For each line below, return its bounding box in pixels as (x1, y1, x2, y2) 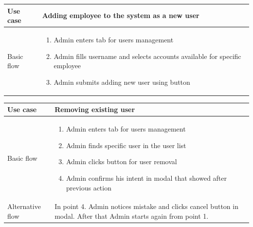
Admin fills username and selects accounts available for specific (54, 51, 241, 61)
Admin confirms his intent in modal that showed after (66, 172, 227, 183)
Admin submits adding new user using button (54, 76, 190, 87)
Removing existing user (54, 104, 135, 114)
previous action (66, 182, 111, 192)
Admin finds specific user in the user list (66, 140, 186, 150)
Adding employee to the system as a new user (42, 10, 199, 20)
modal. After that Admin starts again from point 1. (54, 210, 209, 221)
